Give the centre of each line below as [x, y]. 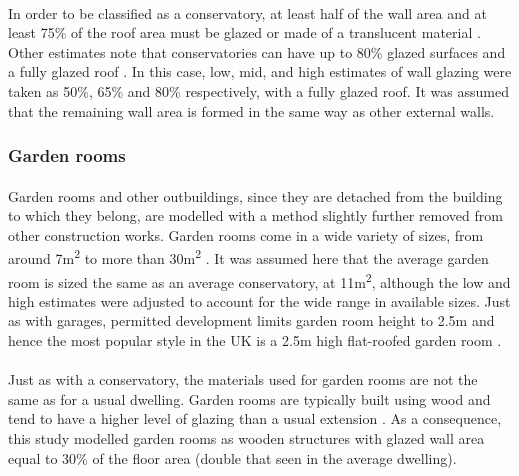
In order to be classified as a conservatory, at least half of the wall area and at [247, 12]
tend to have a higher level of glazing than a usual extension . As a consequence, [255, 418]
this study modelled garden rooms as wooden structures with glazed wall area [246, 438]
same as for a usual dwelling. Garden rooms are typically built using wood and [249, 398]
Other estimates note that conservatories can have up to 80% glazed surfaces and [257, 51]
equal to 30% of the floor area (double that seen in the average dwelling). [232, 457]
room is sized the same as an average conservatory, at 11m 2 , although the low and [259, 280]
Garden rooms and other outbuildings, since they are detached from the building [255, 195]
